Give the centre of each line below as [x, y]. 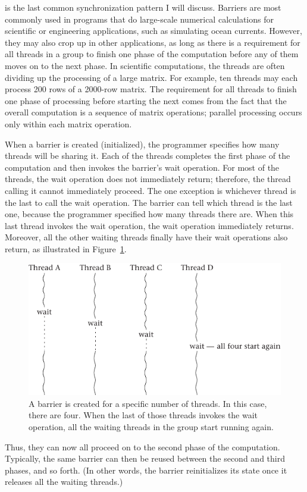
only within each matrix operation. [68, 123]
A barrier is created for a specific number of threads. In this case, [148, 403]
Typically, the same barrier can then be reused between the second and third [145, 458]
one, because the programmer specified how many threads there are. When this [149, 214]
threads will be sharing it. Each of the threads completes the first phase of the [148, 156]
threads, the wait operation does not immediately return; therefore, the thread [148, 179]
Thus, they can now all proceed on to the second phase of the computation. [142, 446]
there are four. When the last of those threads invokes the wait [143, 415]
